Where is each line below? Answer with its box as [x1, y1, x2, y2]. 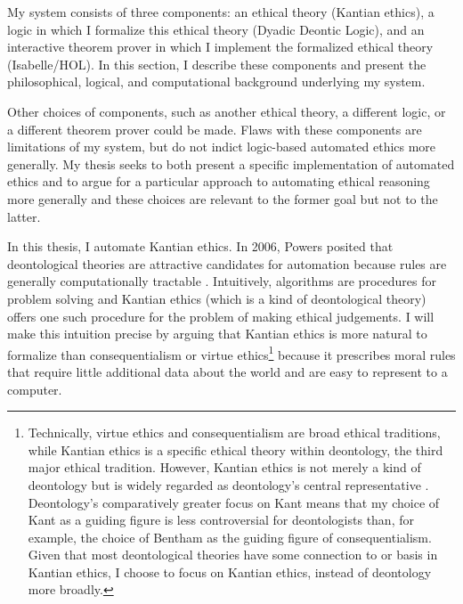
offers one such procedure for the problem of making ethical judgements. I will [7, 306, 435, 325]
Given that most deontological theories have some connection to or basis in [28, 545, 438, 564]
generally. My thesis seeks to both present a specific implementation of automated [7, 154, 455, 173]
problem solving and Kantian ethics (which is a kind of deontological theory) [7, 289, 426, 307]
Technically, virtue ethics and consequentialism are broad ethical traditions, [28, 423, 441, 442]
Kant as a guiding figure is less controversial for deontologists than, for [28, 510, 414, 529]
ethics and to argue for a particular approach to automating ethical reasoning [7, 172, 430, 191]
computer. [7, 380, 62, 398]
